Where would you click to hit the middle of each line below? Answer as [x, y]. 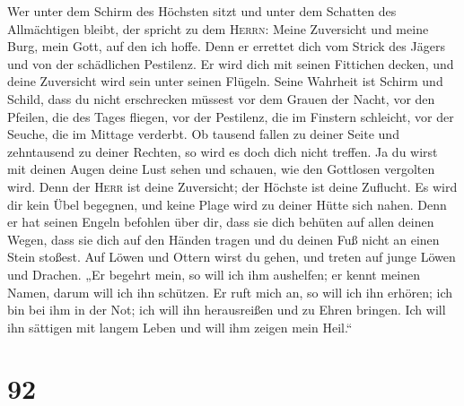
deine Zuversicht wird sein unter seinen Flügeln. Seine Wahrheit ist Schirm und [225, 81]
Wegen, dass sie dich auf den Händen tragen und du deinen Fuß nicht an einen [223, 239]
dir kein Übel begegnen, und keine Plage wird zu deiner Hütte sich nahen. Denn [227, 204]
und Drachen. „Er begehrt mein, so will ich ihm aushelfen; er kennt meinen [214, 274]
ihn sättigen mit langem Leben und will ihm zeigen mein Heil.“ [180, 327]
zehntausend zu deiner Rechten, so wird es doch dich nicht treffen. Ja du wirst [223, 151]
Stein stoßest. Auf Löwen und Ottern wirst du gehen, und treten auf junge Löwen [232, 257]
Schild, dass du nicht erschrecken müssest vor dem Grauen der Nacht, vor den [221, 98]
